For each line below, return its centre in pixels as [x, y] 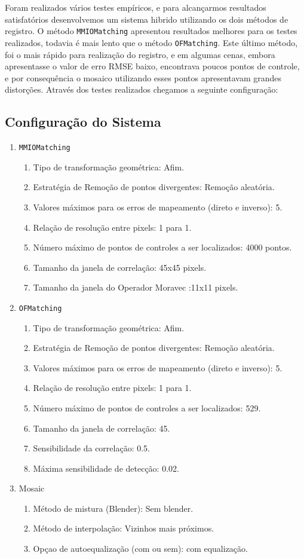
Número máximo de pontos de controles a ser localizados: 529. [147, 407]
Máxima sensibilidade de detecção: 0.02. [106, 468]
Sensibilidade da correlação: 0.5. [91, 448]
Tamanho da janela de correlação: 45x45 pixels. [120, 267]
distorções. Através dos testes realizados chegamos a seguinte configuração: [142, 89]
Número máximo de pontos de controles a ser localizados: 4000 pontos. [162, 247]
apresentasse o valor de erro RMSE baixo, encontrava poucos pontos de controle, [152, 66]
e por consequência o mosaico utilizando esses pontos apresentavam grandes [143, 77]
